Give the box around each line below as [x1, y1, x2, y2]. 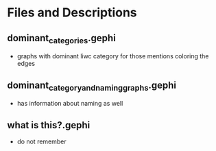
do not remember [16, 137, 67, 146]
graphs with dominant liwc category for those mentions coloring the [16, 52, 209, 60]
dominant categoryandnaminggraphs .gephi [7, 79, 177, 93]
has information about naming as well [16, 100, 123, 108]
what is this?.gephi [7, 119, 91, 131]
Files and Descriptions [7, 5, 137, 21]
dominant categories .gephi [7, 32, 117, 45]
